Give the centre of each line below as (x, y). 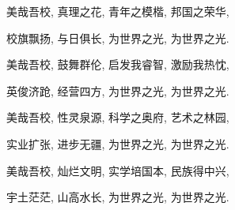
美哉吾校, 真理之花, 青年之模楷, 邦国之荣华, (118, 11)
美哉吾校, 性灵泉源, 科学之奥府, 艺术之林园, (118, 117)
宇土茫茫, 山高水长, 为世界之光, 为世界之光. (118, 197)
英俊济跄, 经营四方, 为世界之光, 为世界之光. (118, 90)
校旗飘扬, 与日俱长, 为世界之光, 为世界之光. (118, 37)
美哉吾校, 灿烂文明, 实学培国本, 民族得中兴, (118, 170)
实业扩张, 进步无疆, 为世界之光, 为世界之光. (118, 143)
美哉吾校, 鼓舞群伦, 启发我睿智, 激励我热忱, (118, 64)
